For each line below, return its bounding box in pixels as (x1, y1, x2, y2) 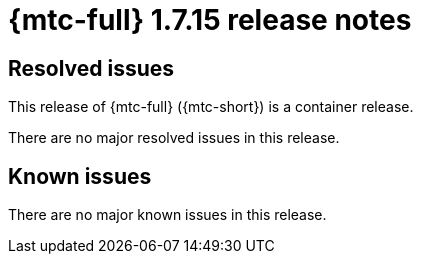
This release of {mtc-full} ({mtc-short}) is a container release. (8, 98, 414, 116)
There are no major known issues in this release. (8, 206, 327, 224)
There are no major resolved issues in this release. (8, 129, 340, 147)
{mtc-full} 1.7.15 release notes (8, 3, 412, 37)
